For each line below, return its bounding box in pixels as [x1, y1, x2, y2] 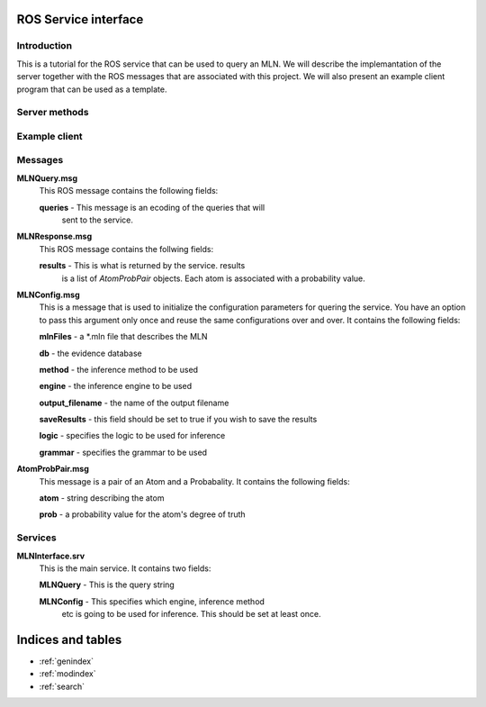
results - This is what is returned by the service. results [39, 260, 246, 271]
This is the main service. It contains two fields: [39, 563, 211, 574]
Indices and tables [16, 631, 122, 648]
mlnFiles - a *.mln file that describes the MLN [39, 331, 208, 342]
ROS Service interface [16, 12, 144, 27]
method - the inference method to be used [39, 364, 198, 375]
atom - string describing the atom [39, 493, 165, 503]
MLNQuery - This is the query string [39, 579, 175, 590]
